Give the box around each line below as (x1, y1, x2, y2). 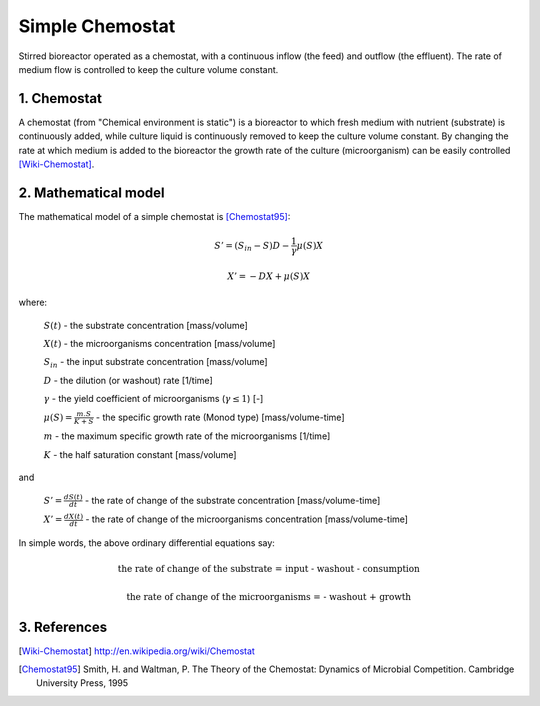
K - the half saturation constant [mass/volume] (43, 448, 237, 460)
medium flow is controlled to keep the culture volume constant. (18, 63, 279, 75)
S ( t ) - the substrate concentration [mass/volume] (43, 319, 249, 331)
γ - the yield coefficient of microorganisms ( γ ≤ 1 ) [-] (43, 393, 264, 405)
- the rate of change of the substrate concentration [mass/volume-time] (85, 494, 381, 506)
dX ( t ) (63, 511, 84, 521)
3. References (18, 618, 108, 635)
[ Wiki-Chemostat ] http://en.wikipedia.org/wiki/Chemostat (18, 645, 255, 657)
